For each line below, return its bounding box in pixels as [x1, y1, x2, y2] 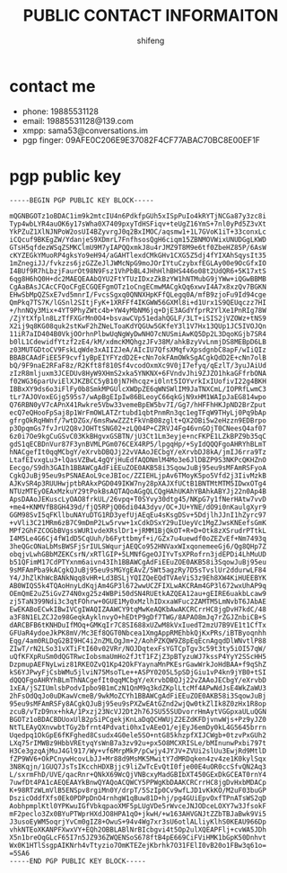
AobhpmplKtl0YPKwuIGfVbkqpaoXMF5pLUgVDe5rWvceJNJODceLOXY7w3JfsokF [9, 801, 267, 810]
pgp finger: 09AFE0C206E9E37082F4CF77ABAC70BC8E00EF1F [22, 134, 261, 145]
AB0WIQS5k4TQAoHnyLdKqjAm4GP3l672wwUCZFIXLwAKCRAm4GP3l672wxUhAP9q [9, 581, 267, 590]
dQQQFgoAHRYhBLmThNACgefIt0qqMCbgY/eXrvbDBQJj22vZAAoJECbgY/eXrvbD [9, 675, 267, 684]
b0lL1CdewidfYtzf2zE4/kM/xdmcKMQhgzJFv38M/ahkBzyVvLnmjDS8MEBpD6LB [9, 337, 267, 346]
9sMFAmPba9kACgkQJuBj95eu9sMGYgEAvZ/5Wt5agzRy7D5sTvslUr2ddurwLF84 [9, 566, 267, 575]
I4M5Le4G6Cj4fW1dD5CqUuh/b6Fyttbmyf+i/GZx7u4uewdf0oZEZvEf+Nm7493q [9, 534, 267, 543]
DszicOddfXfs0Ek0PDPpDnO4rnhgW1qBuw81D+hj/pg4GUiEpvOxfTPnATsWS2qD [9, 793, 267, 803]
